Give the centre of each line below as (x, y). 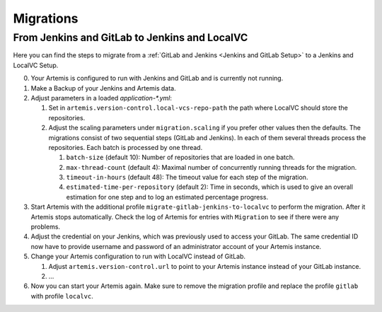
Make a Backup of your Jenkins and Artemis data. (103, 88)
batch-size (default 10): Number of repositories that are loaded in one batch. (180, 157)
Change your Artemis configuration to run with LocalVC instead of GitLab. (138, 256)
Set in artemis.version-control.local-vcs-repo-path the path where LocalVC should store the (198, 108)
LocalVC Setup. (36, 65)
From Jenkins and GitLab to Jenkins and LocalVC (131, 37)
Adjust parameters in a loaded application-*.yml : (102, 98)
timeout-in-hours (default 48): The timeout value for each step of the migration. (187, 178)
